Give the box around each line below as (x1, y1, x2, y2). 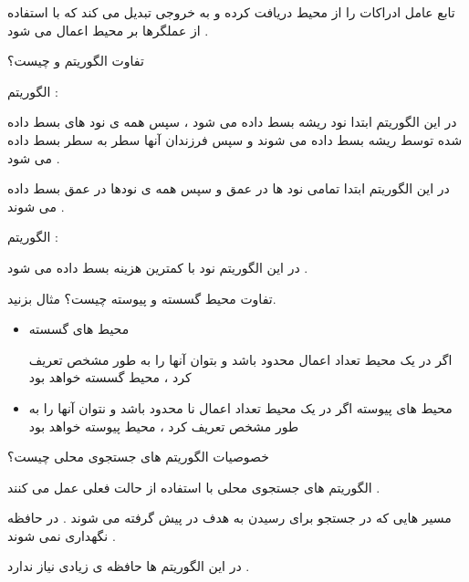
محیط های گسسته (28, 319, 130, 338)
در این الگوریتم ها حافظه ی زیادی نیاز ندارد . (7, 556, 250, 576)
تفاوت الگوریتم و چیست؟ (7, 51, 144, 70)
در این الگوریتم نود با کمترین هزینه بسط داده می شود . (7, 257, 308, 276)
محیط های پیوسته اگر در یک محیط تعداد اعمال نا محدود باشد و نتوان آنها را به (28, 398, 453, 417)
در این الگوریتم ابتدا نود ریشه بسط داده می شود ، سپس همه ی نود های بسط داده (7, 112, 457, 131)
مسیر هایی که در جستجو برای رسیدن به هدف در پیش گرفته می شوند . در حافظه (7, 508, 452, 527)
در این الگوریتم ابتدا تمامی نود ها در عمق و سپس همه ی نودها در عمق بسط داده (7, 179, 450, 198)
